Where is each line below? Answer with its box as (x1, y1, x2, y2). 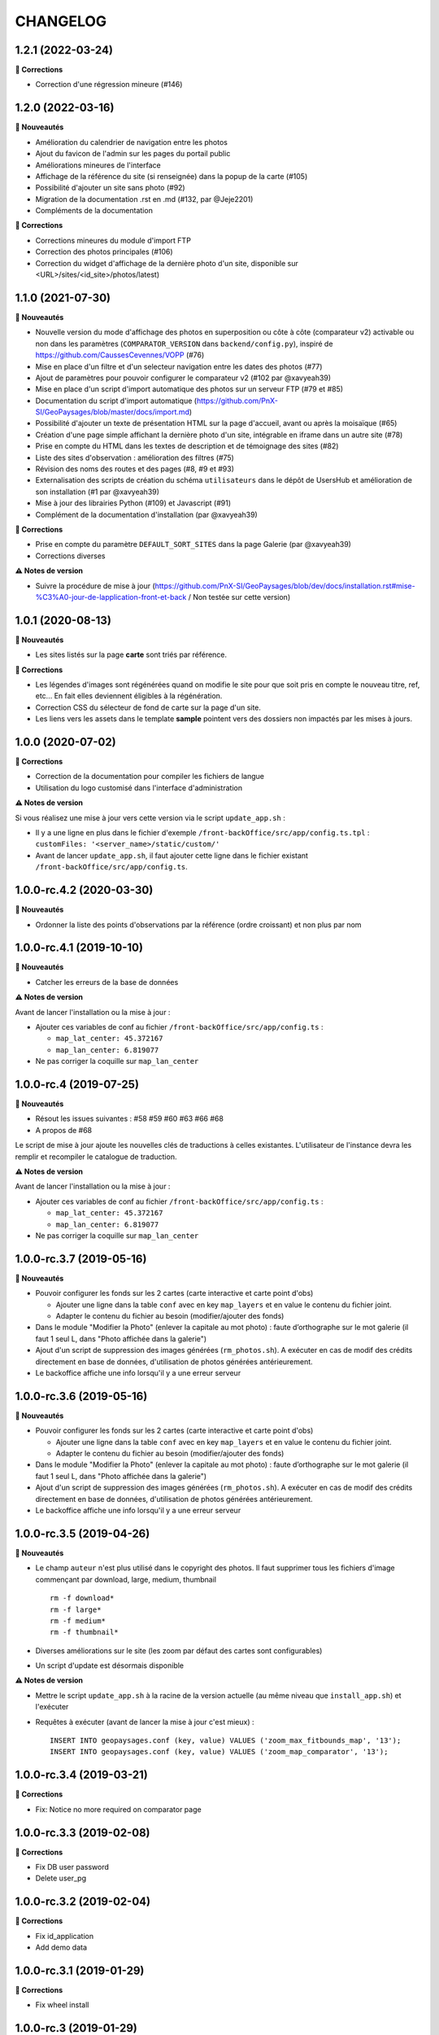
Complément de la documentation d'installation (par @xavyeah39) (35, 510, 258, 519)
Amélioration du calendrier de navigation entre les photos (35, 137, 228, 147)
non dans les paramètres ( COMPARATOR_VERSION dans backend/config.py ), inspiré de (35, 339, 333, 348)
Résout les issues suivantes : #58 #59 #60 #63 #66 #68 (35, 1114, 224, 1123)
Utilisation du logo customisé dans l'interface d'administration (35, 782, 243, 793)
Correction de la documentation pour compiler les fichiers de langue (35, 772, 264, 781)
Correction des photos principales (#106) (35, 247, 174, 256)
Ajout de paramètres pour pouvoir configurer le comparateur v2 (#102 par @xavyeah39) (35, 373, 332, 383)
